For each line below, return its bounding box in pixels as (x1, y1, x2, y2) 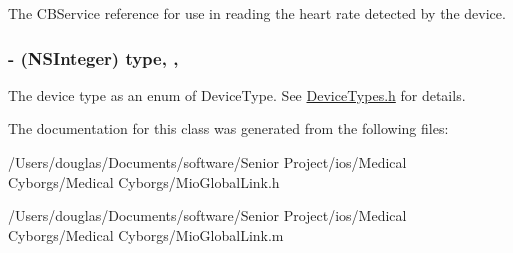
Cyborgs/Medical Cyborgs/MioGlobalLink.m (8, 224, 284, 245)
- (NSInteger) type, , (8, 45, 179, 70)
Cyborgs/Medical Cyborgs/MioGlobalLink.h (8, 171, 280, 192)
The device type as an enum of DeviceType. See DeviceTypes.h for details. (8, 84, 466, 105)
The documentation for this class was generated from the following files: (8, 118, 449, 139)
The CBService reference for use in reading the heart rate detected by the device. (8, 3, 506, 23)
